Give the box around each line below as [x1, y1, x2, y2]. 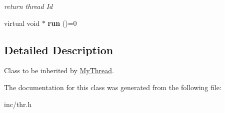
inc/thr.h [4, 99, 32, 109]
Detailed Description [4, 42, 113, 57]
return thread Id [4, 1, 53, 11]
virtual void [4, 17, 40, 28]
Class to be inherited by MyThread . [4, 65, 114, 76]
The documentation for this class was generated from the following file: [4, 82, 221, 92]
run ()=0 [47, 17, 77, 28]
